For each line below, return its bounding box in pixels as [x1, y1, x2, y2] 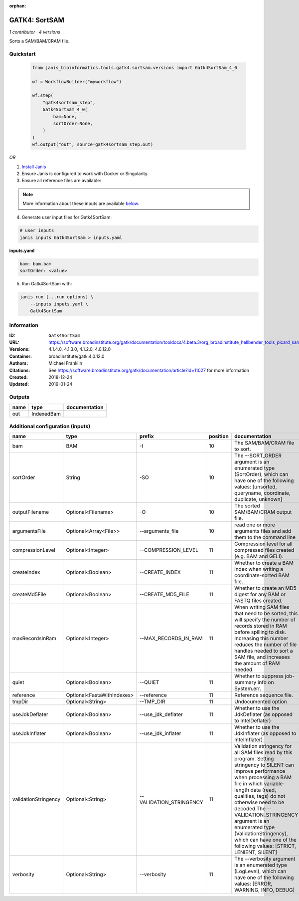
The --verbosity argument [234, 856, 296, 863]
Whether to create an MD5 [234, 585, 297, 592]
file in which [234, 780, 263, 787]
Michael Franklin [48, 360, 82, 366]
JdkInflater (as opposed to [234, 730, 297, 737]
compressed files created [234, 547, 295, 554]
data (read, [250, 786, 277, 793]
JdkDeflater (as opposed [234, 711, 293, 718]
